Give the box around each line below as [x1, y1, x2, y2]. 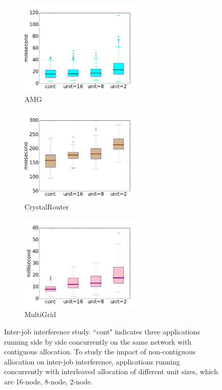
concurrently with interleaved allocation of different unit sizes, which [4, 366, 218, 377]
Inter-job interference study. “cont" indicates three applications [4, 326, 200, 336]
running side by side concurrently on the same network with [4, 336, 191, 347]
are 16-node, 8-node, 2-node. [4, 376, 93, 386]
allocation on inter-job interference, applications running [4, 356, 180, 367]
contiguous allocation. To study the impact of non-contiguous [4, 346, 196, 357]
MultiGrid [24, 309, 57, 320]
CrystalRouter [24, 201, 69, 212]
